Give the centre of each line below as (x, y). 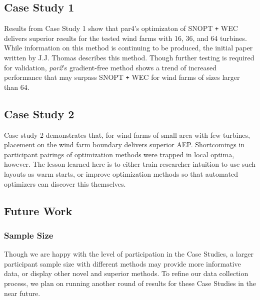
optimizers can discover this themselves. (65, 183)
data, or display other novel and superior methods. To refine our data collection (126, 273)
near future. (22, 293)
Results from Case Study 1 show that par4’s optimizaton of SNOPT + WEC (121, 28)
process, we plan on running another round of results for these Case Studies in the (130, 283)
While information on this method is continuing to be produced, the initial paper (128, 48)
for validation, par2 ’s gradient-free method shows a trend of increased (110, 67)
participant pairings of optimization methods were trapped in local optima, (119, 154)
